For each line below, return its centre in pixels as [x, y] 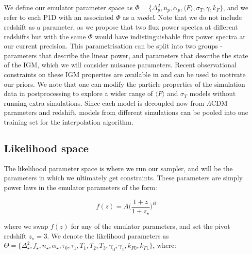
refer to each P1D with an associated [59, 17]
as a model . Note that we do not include [182, 17]
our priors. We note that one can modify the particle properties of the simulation [125, 84]
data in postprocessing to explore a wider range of [78, 93]
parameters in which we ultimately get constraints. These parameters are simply [123, 178]
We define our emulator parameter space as [68, 7]
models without [213, 93]
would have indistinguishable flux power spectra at [170, 36]
